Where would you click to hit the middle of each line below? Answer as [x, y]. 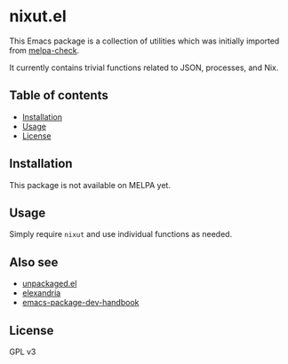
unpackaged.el [49, 284]
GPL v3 [23, 352]
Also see [34, 262]
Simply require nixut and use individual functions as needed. [121, 234]
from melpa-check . [44, 50]
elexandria [41, 293]
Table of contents [59, 95]
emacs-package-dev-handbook [80, 303]
